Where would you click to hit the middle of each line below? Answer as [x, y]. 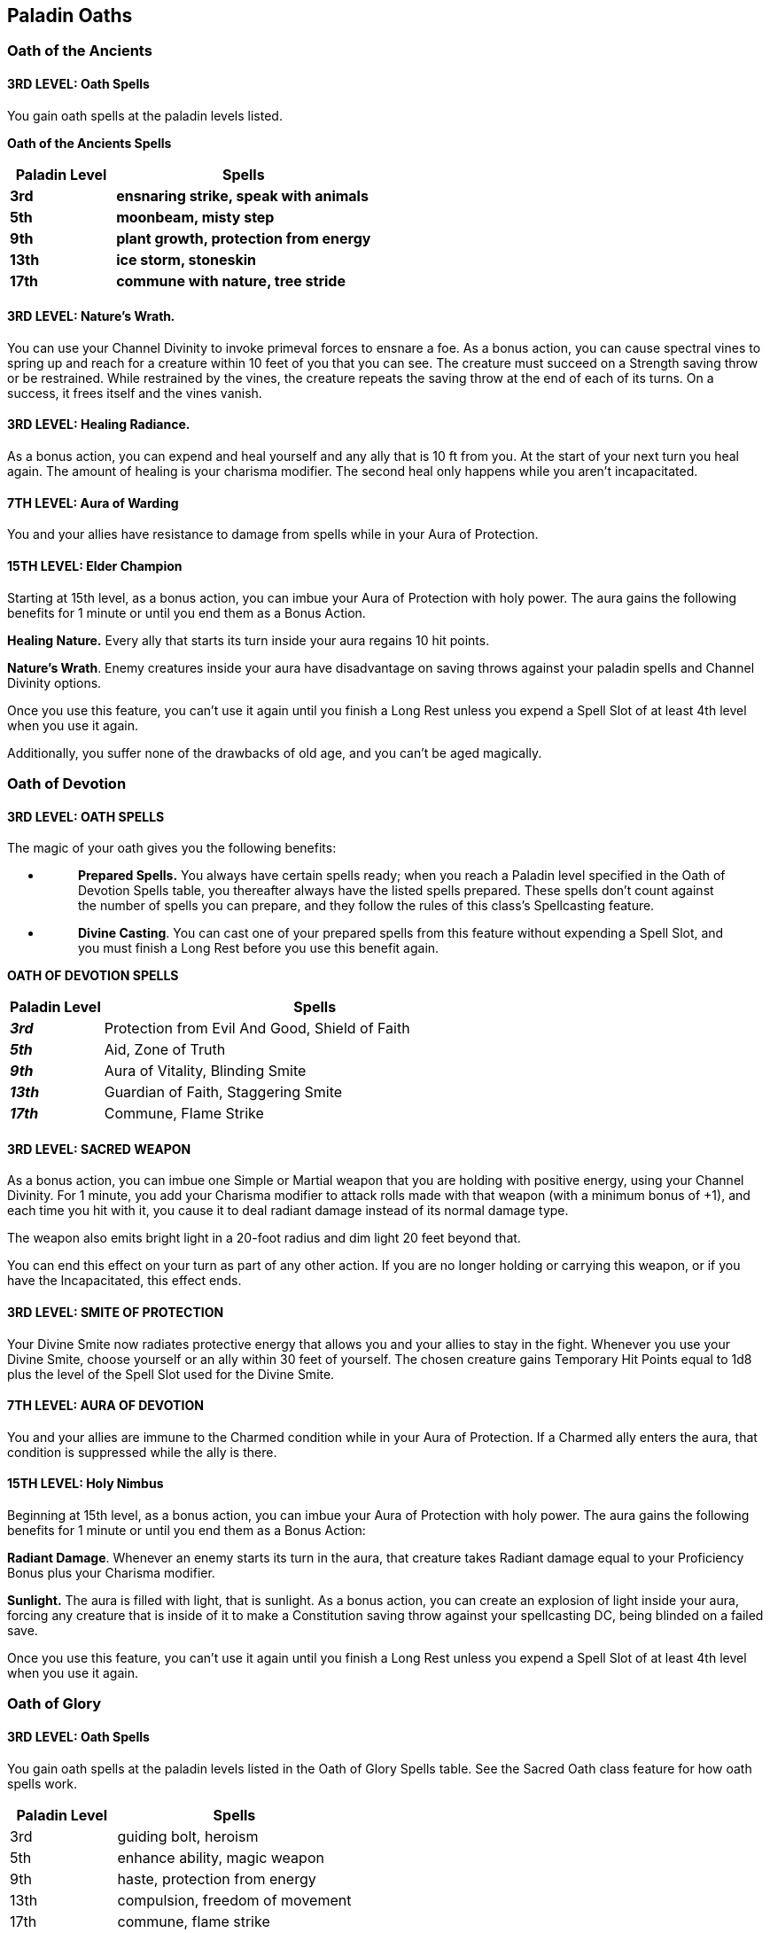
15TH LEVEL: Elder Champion [95, 565]
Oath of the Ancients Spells [89, 143]
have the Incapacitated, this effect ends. [124, 1281]
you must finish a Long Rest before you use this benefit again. [259, 948]
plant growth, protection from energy [244, 238]
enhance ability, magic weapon [221, 1857]
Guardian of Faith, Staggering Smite [223, 1092]
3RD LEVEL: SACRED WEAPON [99, 1149]
